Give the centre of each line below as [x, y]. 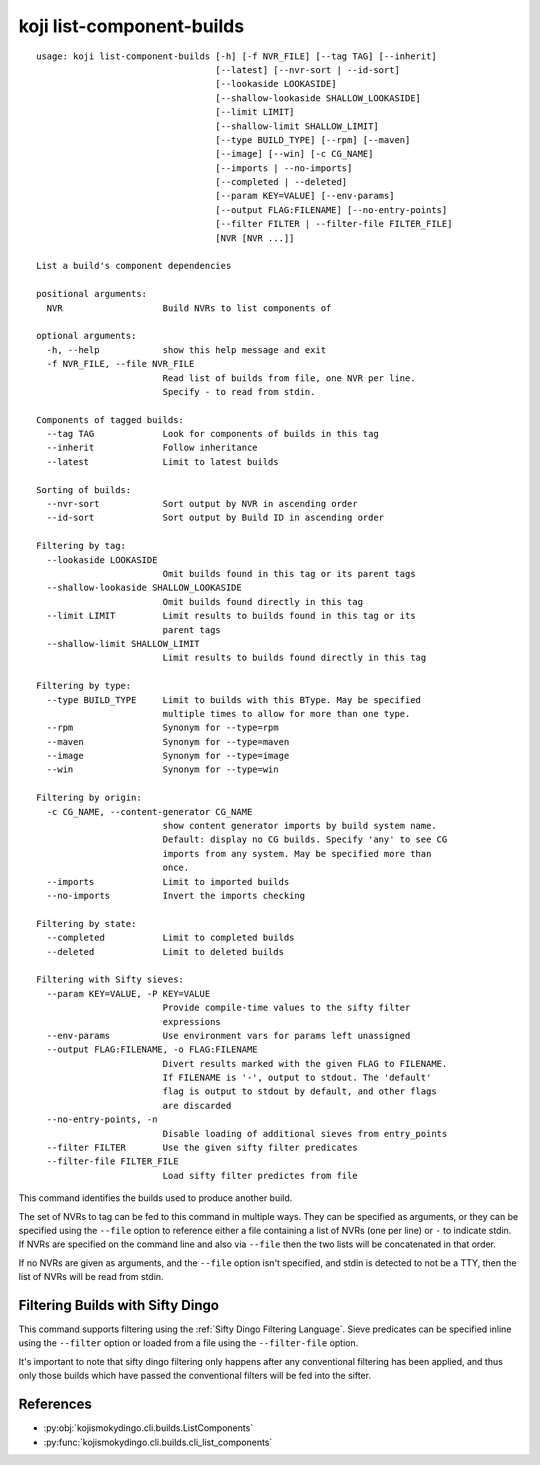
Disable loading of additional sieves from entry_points [305, 1133]
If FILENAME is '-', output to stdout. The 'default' [297, 1078]
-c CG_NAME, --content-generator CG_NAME [149, 811]
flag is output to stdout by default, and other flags [299, 1091]
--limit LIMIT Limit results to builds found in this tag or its [231, 616]
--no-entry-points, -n [102, 1119]
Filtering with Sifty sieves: [110, 979]
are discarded [197, 1105]
